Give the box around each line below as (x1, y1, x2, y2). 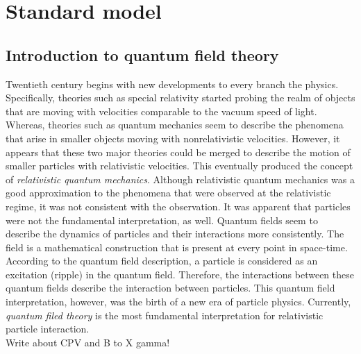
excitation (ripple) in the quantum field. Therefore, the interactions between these (6, 267, 354, 281)
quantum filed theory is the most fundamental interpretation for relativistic (6, 307, 324, 322)
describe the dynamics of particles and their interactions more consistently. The (6, 226, 344, 241)
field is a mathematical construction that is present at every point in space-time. (6, 239, 348, 254)
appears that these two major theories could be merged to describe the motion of (6, 144, 351, 159)
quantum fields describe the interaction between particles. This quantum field (6, 280, 335, 295)
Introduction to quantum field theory (6, 44, 279, 65)
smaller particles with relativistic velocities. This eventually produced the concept (6, 158, 353, 173)
